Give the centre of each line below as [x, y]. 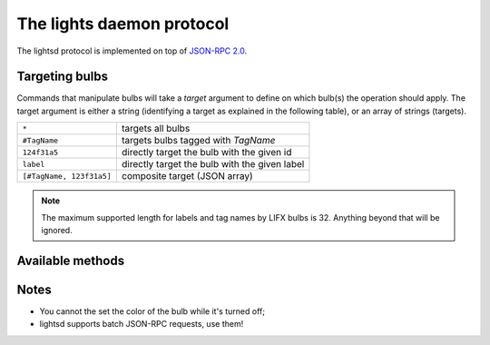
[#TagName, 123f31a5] [67, 176]
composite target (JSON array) [187, 176]
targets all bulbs [156, 129]
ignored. [57, 231]
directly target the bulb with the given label [213, 164]
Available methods [71, 260]
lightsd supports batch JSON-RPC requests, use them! [142, 324]
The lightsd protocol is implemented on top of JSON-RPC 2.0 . [132, 51]
